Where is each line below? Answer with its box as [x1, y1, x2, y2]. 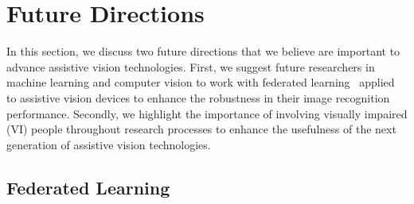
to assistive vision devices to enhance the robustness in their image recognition [6, 89, 390, 106]
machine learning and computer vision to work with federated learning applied [6, 74, 395, 90]
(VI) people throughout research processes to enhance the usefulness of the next [6, 121, 396, 137]
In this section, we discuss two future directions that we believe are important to [6, 43, 400, 60]
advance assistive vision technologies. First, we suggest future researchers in [6, 58, 375, 75]
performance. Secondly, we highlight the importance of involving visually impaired [6, 105, 408, 121]
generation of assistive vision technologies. [6, 136, 211, 152]
